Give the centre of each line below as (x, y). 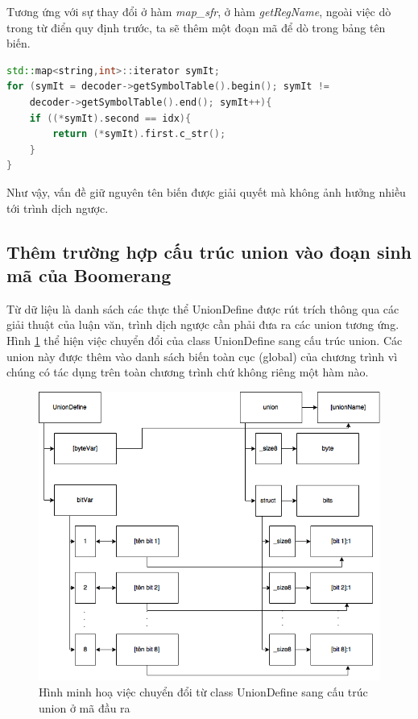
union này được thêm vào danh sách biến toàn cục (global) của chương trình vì (202, 356)
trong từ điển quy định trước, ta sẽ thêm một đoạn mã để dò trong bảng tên (196, 27)
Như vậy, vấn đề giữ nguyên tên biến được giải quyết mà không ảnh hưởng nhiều (206, 191)
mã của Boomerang (89, 274)
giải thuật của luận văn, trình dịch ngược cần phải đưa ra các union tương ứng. (203, 324)
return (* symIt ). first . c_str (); (139, 134)
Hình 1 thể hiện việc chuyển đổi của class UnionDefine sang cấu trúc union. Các (205, 340)
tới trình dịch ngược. (58, 208)
